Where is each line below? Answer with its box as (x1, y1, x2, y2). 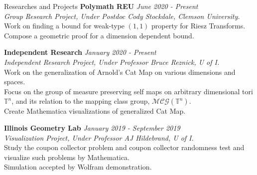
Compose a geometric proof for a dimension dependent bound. (4, 30, 194, 40)
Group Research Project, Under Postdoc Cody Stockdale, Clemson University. (4, 10, 240, 21)
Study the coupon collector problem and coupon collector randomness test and (4, 142, 245, 153)
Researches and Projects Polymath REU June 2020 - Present (4, 1, 198, 11)
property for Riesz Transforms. (151, 20, 246, 31)
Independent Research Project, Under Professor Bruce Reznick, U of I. (4, 56, 220, 67)
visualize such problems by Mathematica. (4, 152, 129, 162)
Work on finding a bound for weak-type (4, 20, 125, 31)
